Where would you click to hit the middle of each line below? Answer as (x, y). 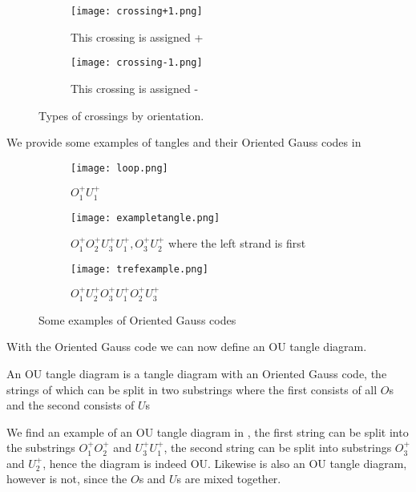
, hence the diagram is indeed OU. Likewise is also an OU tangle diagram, (225, 463)
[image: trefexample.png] (139, 269)
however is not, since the (67, 479)
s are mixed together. (229, 479)
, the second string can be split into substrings (278, 448)
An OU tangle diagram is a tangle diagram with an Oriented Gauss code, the (197, 373)
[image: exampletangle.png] (145, 218)
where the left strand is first (237, 243)
